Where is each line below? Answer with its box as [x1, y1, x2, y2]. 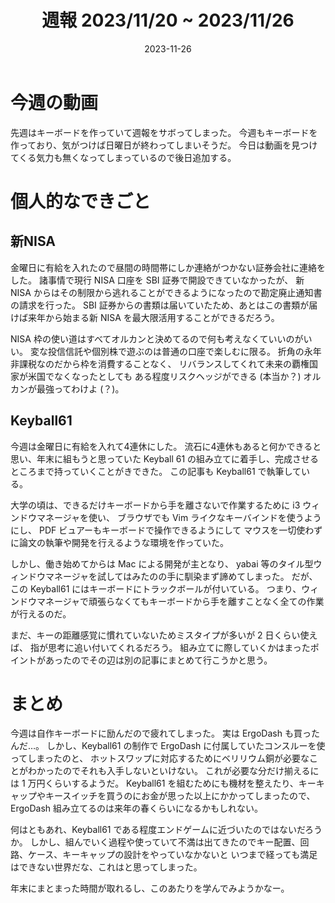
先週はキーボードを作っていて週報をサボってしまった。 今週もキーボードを [10, 126, 318, 138]
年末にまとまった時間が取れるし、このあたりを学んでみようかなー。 [10, 882, 290, 895]
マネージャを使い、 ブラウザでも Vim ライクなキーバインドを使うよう [36, 511, 322, 523]
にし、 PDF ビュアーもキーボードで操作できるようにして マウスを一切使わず [10, 524, 323, 536]
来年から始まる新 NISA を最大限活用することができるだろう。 [27, 311, 280, 323]
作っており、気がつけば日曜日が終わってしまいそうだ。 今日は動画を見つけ [10, 139, 318, 151]
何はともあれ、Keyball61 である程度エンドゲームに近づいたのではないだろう [10, 824, 323, 836]
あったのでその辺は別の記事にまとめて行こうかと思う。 [44, 654, 273, 666]
